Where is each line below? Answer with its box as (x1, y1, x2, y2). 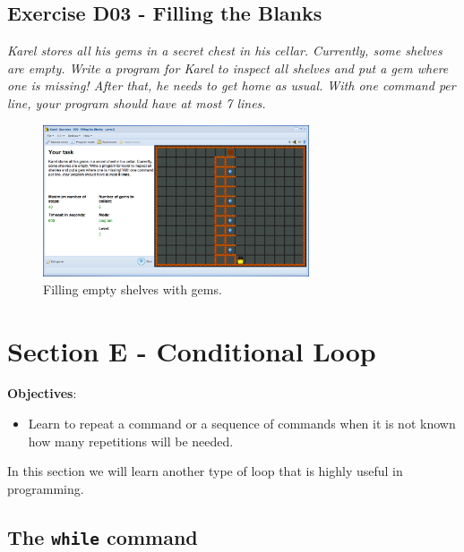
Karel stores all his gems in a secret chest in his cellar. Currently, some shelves (7, 41, 443, 60)
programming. (7, 479, 84, 497)
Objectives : (7, 384, 77, 403)
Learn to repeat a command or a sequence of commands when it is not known (28, 414, 456, 433)
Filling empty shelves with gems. (43, 279, 222, 298)
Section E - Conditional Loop (7, 332, 376, 369)
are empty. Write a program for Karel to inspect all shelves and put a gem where (7, 58, 449, 77)
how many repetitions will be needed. (28, 431, 234, 450)
